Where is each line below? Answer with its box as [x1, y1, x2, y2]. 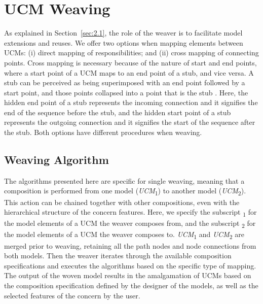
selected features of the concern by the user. [4, 290, 140, 300]
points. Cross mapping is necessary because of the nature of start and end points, [4, 57, 257, 67]
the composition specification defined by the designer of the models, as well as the [4, 280, 258, 290]
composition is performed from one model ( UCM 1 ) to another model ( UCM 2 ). [4, 185, 246, 197]
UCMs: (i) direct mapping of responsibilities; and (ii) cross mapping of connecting [4, 47, 259, 58]
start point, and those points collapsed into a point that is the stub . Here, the [4, 87, 248, 97]
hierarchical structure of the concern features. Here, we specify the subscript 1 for [4, 207, 257, 218]
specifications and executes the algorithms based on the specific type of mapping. [4, 260, 256, 271]
